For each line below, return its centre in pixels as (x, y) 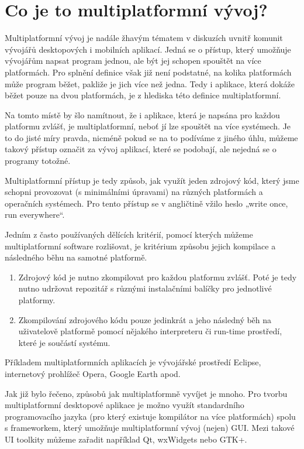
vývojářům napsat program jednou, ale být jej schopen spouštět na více (133, 61)
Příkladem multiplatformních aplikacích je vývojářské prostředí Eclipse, (133, 362)
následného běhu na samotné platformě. (76, 257)
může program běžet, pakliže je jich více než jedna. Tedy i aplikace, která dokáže (150, 83)
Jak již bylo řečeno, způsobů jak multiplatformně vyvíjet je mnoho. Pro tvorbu (146, 393)
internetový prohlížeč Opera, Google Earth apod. (93, 373)
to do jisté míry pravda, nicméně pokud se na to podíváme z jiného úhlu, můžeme (151, 137)
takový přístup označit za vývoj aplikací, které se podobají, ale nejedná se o (141, 149)
